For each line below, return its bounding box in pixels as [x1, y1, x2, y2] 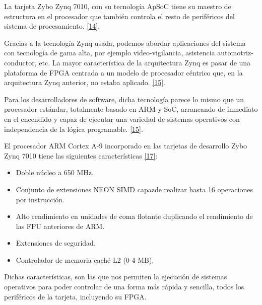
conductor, [4, 57, 37, 67]
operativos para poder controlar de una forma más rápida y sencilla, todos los [4, 281, 244, 292]
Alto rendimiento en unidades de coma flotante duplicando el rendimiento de [16, 211, 253, 221]
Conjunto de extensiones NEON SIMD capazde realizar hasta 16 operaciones [16, 184, 253, 194]
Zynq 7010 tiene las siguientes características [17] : [4, 150, 158, 161]
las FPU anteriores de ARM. [16, 220, 105, 231]
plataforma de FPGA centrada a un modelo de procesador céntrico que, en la [4, 67, 243, 78]
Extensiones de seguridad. [16, 238, 96, 248]
